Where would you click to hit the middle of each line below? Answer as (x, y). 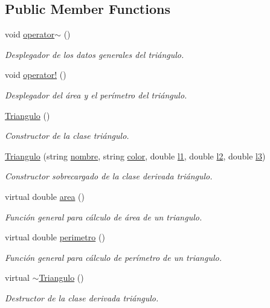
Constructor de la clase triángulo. (67, 136)
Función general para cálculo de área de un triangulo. (104, 217)
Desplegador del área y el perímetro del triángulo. (96, 95)
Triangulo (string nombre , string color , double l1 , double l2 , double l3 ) (135, 156)
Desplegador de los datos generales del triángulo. (95, 54)
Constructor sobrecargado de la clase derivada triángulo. (109, 176)
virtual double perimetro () (55, 237)
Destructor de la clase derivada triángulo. (82, 297)
